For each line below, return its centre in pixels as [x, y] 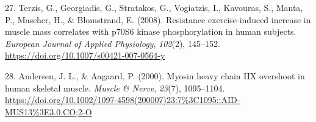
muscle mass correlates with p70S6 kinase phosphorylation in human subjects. [151, 31]
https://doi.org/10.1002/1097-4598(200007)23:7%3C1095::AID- [123, 100]
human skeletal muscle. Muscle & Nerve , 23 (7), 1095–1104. [115, 88]
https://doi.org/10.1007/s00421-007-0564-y [85, 55]
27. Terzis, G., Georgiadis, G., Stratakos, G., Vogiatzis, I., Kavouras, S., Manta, [154, 7]
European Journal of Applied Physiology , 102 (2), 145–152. [113, 43]
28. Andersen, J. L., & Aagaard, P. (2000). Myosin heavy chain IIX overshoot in [155, 75]
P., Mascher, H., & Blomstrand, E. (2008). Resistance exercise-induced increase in [158, 19]
